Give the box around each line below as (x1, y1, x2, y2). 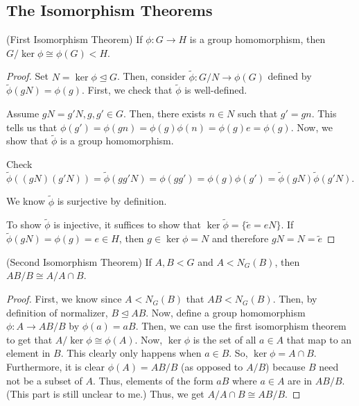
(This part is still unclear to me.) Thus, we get (6, 387, 204, 401)
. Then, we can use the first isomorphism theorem (135, 319, 347, 333)
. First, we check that (81, 83, 173, 97)
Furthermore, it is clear (6, 360, 105, 374)
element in (6, 346, 51, 360)
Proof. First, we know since (6, 291, 122, 306)
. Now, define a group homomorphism (146, 305, 306, 319)
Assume (6, 106, 40, 121)
